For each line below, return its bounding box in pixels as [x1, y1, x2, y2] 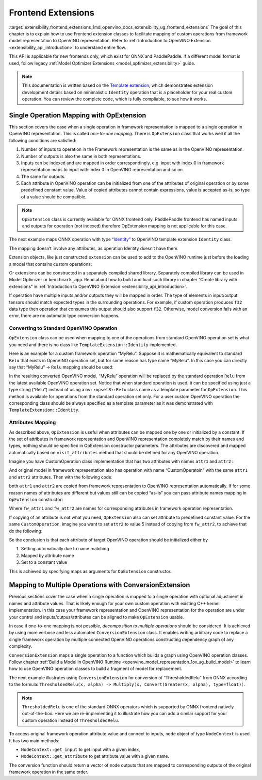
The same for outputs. [21, 174, 65, 179]
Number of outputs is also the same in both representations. [21, 153, 142, 159]
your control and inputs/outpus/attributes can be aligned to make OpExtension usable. [9, 614, 184, 620]
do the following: [9, 528, 43, 534]
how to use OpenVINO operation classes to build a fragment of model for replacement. [9, 666, 182, 671]
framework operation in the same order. [9, 769, 88, 775]
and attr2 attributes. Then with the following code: [9, 474, 113, 480]
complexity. [9, 643, 33, 649]
